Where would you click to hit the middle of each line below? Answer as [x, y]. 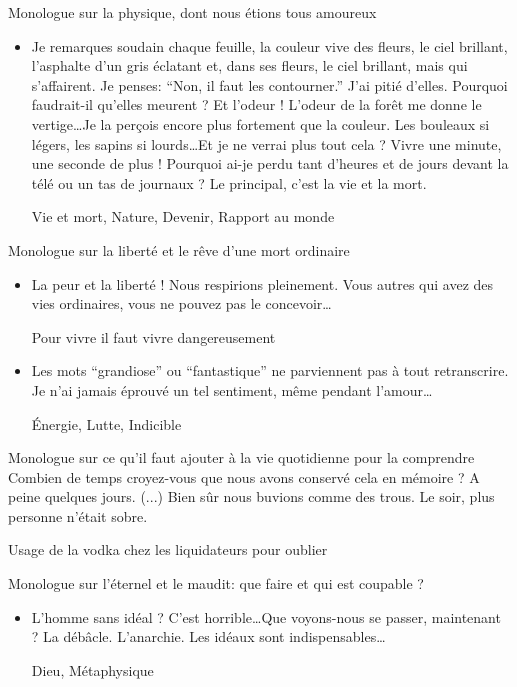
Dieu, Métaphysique [92, 669]
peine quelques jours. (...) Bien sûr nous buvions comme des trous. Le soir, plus [251, 496]
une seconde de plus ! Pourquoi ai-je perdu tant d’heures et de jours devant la [270, 163]
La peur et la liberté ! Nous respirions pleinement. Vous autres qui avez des [262, 283]
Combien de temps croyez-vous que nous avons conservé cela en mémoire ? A [244, 476]
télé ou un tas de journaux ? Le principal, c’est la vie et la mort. [229, 182]
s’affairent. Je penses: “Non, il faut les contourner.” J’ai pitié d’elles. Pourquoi [269, 84]
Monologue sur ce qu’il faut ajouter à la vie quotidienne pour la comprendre [241, 457]
